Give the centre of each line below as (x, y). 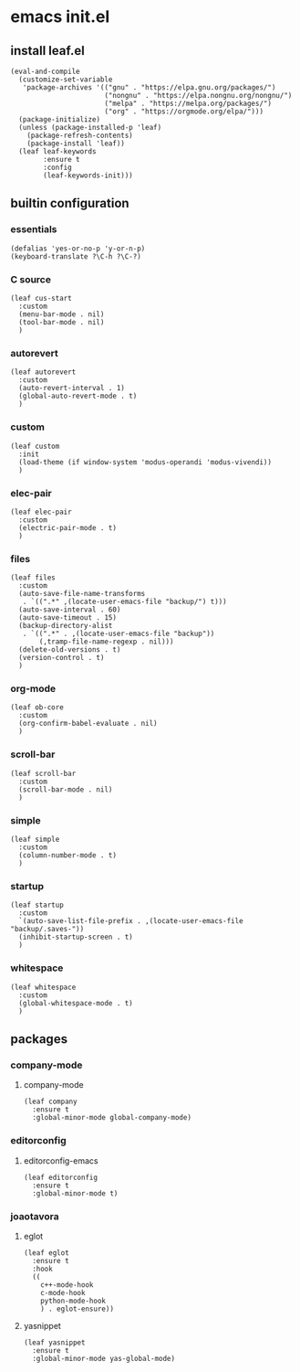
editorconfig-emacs (61, 1160)
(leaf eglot (46, 1253)
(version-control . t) (62, 658)
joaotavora (35, 1216)
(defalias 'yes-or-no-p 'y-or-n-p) (78, 249)
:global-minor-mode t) (75, 1193)
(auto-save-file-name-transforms (82, 594)
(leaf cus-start (41, 298)
